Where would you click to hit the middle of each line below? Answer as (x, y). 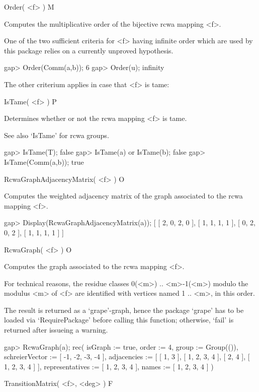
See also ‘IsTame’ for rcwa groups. (57, 135)
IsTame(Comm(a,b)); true (44, 161)
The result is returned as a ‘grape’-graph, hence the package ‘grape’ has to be (124, 310)
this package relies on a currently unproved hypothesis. (89, 50)
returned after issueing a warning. (56, 330)
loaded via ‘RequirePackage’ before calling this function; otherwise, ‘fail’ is (119, 320)
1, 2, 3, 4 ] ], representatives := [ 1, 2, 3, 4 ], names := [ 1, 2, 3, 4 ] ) (109, 366)
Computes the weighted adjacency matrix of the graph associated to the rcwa (123, 196)
